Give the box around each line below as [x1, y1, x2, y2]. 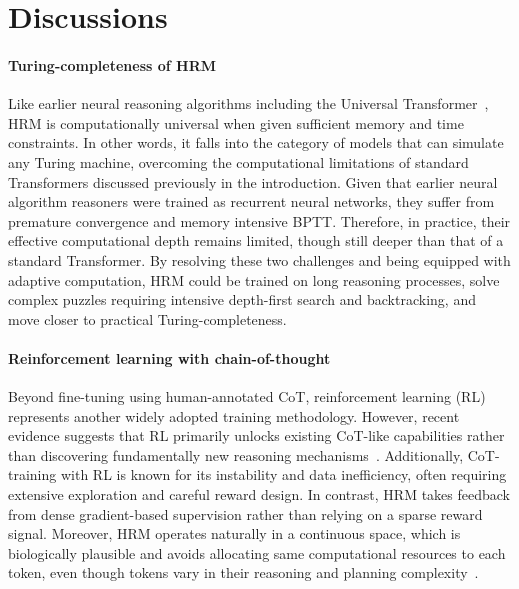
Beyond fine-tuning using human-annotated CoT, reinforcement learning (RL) [8, 386, 486, 407]
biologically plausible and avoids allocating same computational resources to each [8, 542, 506, 563]
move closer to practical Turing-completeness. [8, 308, 287, 329]
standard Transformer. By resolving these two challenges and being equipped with [8, 249, 511, 270]
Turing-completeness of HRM [8, 54, 216, 75]
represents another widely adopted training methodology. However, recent [8, 405, 460, 426]
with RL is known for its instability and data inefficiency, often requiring [60, 464, 507, 485]
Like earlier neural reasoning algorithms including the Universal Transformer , [8, 93, 489, 114]
